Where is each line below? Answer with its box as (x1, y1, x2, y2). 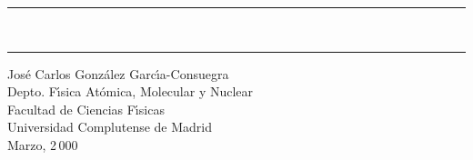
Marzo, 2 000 (7, 135, 78, 154)
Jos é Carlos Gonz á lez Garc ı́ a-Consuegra (7, 64, 229, 83)
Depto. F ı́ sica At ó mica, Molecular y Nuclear (7, 82, 254, 101)
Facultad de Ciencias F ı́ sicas (7, 99, 165, 118)
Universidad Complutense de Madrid (7, 117, 213, 136)
